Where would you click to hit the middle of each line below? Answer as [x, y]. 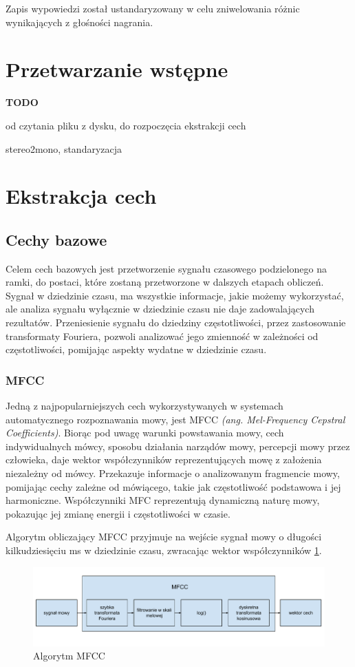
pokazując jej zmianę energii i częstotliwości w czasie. [118, 513]
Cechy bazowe [56, 239]
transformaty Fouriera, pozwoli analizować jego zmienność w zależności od [162, 336]
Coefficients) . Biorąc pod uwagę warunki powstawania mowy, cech [145, 433]
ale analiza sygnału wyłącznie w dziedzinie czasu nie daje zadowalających [160, 309]
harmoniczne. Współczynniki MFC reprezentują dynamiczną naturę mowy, [163, 500]
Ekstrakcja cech [81, 196]
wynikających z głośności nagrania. [79, 22]
